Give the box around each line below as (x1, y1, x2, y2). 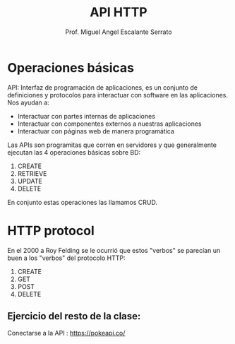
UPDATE (17, 177, 42, 185)
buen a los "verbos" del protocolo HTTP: (7, 254, 126, 262)
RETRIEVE (17, 169, 47, 177)
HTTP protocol (7, 223, 95, 239)
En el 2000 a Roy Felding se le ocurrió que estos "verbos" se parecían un (7, 246, 221, 254)
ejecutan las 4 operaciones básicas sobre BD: (7, 148, 141, 156)
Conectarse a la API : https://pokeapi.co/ (7, 329, 126, 338)
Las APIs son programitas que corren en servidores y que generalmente (7, 141, 217, 149)
